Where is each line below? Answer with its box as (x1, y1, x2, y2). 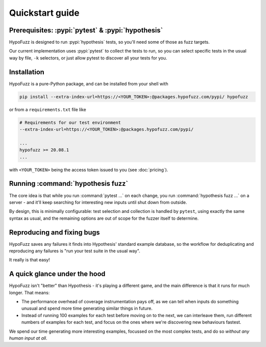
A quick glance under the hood (9, 270, 106, 278)
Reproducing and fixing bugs (9, 228, 100, 236)
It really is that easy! (9, 257, 50, 263)
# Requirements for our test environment (19, 119, 121, 125)
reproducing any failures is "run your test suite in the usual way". (9, 248, 140, 254)
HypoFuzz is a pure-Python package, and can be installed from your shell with (9, 81, 168, 87)
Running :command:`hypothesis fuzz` (9, 179, 128, 188)
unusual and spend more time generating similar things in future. (21, 305, 153, 312)
